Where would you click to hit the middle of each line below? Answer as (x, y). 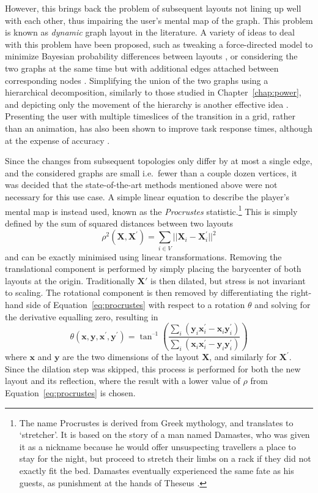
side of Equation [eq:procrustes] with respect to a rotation (136, 305)
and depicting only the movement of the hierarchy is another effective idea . (147, 104)
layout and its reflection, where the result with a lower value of (123, 381)
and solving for (283, 305)
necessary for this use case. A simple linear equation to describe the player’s (147, 196)
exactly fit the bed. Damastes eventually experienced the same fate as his (157, 470)
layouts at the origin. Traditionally (70, 280)
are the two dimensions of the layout (131, 357)
